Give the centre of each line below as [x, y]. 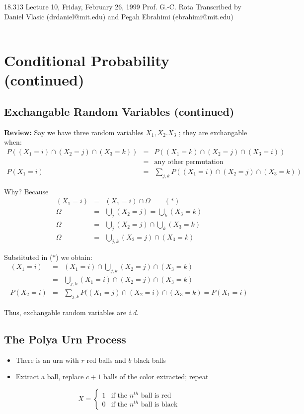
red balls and [106, 360]
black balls [150, 360]
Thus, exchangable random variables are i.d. [71, 312]
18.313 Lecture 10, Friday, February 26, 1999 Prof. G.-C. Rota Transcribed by [123, 6]
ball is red [156, 396]
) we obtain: [74, 257]
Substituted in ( [28, 257]
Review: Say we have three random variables [74, 132]
